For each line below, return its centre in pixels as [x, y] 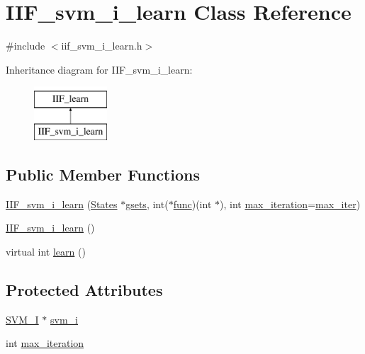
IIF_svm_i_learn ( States [62, 204]
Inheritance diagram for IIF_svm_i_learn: [99, 69]
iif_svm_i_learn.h [102, 46]
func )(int [192, 204]
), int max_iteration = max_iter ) [290, 204]
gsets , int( [147, 204]
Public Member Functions [103, 174]
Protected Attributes [84, 289]
